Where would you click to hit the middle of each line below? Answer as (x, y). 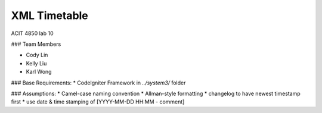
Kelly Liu (36, 63)
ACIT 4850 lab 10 (32, 33)
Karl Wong (39, 72)
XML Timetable (50, 15)
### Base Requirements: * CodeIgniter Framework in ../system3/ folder (98, 83)
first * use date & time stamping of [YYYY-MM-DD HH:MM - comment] (98, 102)
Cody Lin (37, 55)
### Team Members (36, 44)
